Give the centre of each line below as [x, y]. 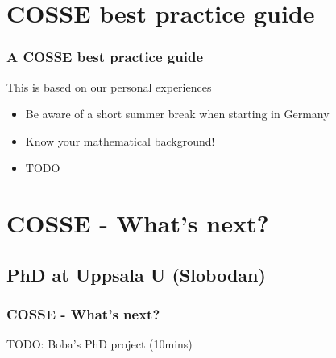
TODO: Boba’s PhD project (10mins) [100, 344]
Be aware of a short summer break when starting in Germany [177, 114]
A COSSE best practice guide [105, 57]
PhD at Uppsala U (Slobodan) [136, 274]
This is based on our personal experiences [109, 86]
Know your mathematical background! [120, 140]
